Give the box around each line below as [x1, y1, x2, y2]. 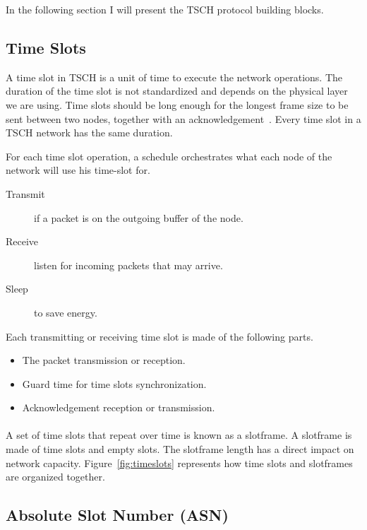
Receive [6, 234, 39, 249]
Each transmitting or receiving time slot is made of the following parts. [6, 329, 313, 343]
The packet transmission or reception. [22, 353, 186, 367]
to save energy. [34, 305, 97, 319]
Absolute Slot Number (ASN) [6, 504, 229, 526]
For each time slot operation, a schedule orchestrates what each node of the [6, 148, 332, 163]
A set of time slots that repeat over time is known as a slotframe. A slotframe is [6, 428, 352, 442]
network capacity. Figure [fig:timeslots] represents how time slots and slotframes [6, 455, 353, 470]
